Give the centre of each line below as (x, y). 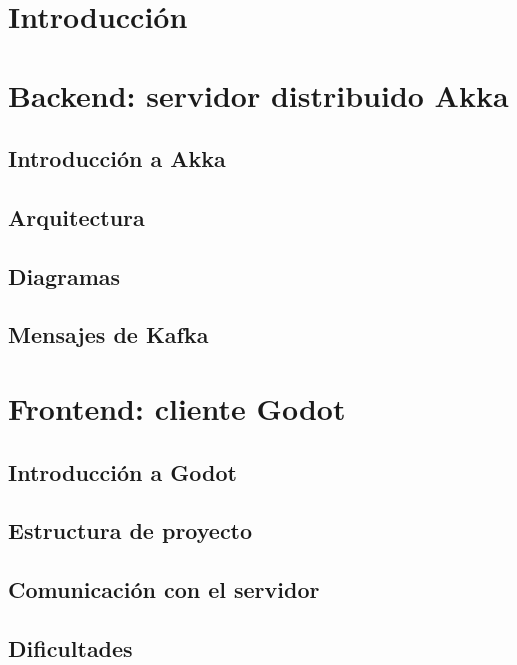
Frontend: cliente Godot (177, 408)
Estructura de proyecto (130, 530)
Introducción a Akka (117, 158)
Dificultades (70, 647)
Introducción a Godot (122, 471)
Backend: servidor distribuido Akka (258, 94)
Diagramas (64, 275)
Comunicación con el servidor (164, 589)
